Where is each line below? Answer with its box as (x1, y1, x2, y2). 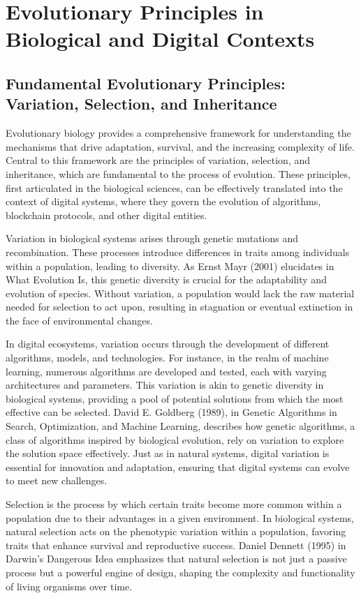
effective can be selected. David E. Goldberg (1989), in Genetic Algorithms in (6, 405, 337, 419)
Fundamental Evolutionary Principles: (6, 72, 286, 94)
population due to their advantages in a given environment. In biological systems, (6, 510, 354, 525)
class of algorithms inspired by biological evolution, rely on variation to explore (6, 432, 344, 447)
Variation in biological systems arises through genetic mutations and (6, 231, 299, 246)
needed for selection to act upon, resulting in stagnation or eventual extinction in (6, 299, 353, 314)
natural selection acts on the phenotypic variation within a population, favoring (6, 524, 346, 539)
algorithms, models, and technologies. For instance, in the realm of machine (6, 350, 329, 365)
